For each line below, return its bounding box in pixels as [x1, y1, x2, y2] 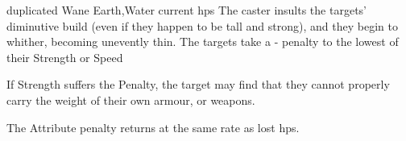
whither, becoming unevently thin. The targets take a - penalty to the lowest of [6, 33, 399, 50]
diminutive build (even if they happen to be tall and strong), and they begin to [6, 17, 398, 34]
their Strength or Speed [6, 48, 123, 65]
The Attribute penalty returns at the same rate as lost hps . [6, 118, 300, 135]
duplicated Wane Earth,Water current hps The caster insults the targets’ [6, 2, 367, 18]
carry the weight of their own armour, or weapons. [6, 91, 255, 108]
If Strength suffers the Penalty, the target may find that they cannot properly [6, 76, 390, 93]
